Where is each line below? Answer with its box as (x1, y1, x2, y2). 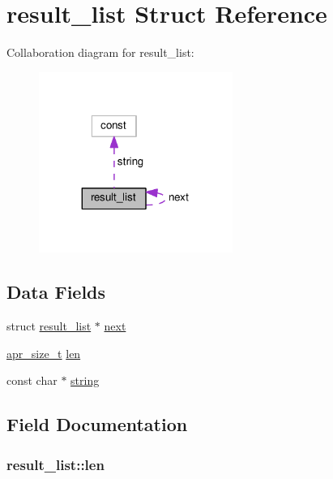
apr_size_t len (6, 344, 81, 361)
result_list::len (6, 454, 105, 474)
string (70, 372, 100, 389)
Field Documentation (6, 412, 188, 437)
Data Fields (6, 279, 106, 304)
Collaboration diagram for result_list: (6, 44, 194, 61)
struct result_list (6, 317, 92, 334)
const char (6, 372, 58, 389)
